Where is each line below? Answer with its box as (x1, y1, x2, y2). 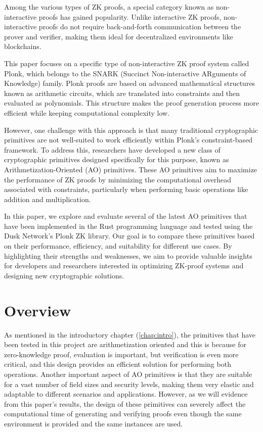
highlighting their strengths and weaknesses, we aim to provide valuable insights (4, 250, 252, 261)
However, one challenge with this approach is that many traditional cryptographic (4, 124, 258, 135)
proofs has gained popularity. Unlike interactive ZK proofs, (38, 11, 222, 22)
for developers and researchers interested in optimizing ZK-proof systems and (4, 260, 244, 271)
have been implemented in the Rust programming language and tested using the (4, 220, 253, 231)
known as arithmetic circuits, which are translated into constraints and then (4, 87, 240, 98)
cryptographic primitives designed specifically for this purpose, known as (4, 154, 229, 165)
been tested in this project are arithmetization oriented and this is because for (4, 339, 246, 350)
